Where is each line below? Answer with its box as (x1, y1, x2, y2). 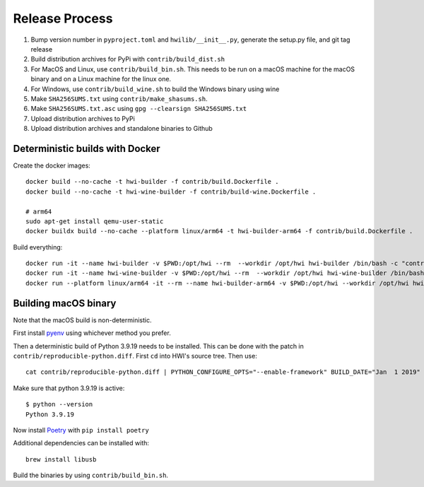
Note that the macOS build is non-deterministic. (13, 315, 152, 324)
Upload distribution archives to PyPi (30, 114, 136, 123)
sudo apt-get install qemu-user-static (25, 217, 164, 225)
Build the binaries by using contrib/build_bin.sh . (13, 471, 169, 480)
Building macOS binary (13, 297, 117, 309)
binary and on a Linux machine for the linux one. (30, 75, 172, 83)
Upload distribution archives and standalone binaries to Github (30, 124, 213, 133)
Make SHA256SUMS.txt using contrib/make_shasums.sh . (30, 94, 208, 102)
